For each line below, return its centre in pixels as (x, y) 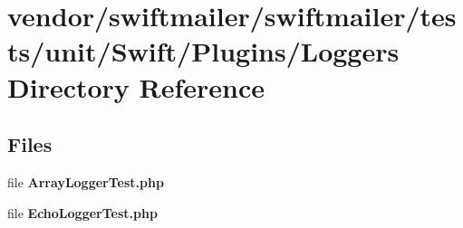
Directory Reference (136, 86)
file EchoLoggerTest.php (82, 212)
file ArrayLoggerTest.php (86, 181)
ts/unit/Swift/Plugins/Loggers (203, 51)
